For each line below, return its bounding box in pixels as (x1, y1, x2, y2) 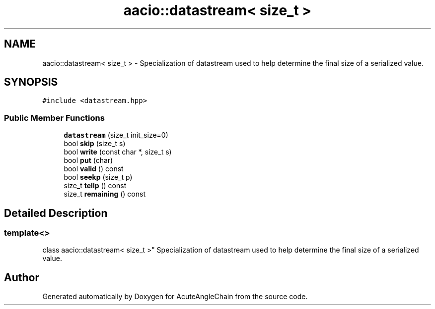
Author (4, 271, 39, 284)
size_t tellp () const (64, 181, 127, 190)
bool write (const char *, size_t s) (64, 148, 172, 156)
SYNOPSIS (4, 76, 58, 89)
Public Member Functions (4, 112, 105, 123)
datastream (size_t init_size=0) (64, 131, 168, 140)
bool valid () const (64, 164, 124, 173)
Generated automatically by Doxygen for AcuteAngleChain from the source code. (42, 292, 308, 301)
